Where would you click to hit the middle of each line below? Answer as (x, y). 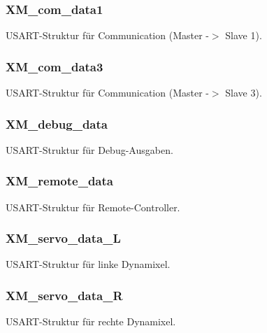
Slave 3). (244, 93)
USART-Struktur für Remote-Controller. (93, 207)
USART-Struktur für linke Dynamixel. (88, 264)
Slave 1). (244, 35)
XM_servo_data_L (63, 238)
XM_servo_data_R (64, 295)
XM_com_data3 (55, 66)
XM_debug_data (57, 123)
